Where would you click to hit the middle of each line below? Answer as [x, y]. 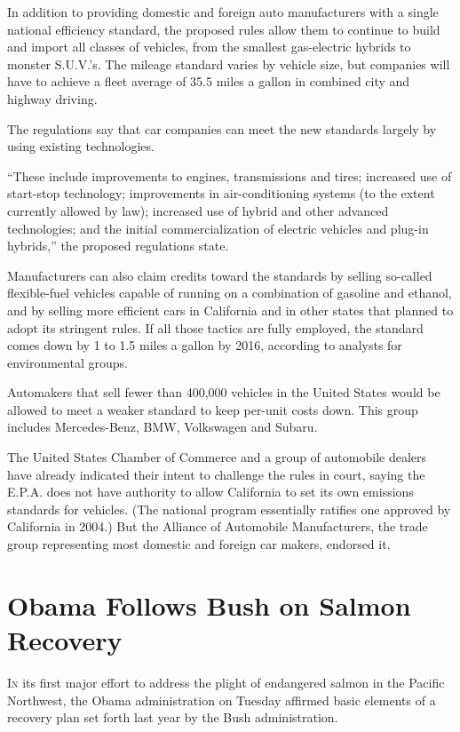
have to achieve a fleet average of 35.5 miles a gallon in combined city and [209, 81]
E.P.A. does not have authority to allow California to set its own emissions [210, 492]
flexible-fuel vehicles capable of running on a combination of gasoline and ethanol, [230, 293]
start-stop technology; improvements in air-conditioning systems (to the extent [221, 193]
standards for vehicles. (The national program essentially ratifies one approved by [229, 509]
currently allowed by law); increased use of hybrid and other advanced [198, 210]
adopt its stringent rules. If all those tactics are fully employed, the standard [215, 327]
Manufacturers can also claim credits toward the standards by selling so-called [220, 275]
